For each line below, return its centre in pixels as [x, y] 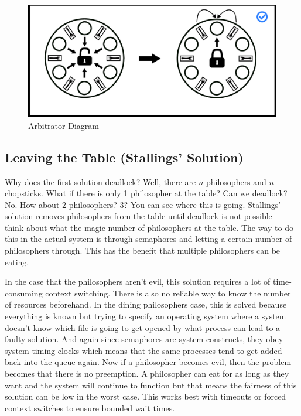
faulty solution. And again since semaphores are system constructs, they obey [144, 339]
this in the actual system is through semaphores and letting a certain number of [148, 239]
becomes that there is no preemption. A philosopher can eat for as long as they [147, 374]
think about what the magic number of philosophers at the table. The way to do [149, 227]
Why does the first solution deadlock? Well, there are [100, 181]
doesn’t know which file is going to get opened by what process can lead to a [143, 327]
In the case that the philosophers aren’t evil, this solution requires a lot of [138, 282]
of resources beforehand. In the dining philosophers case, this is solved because [146, 304]
